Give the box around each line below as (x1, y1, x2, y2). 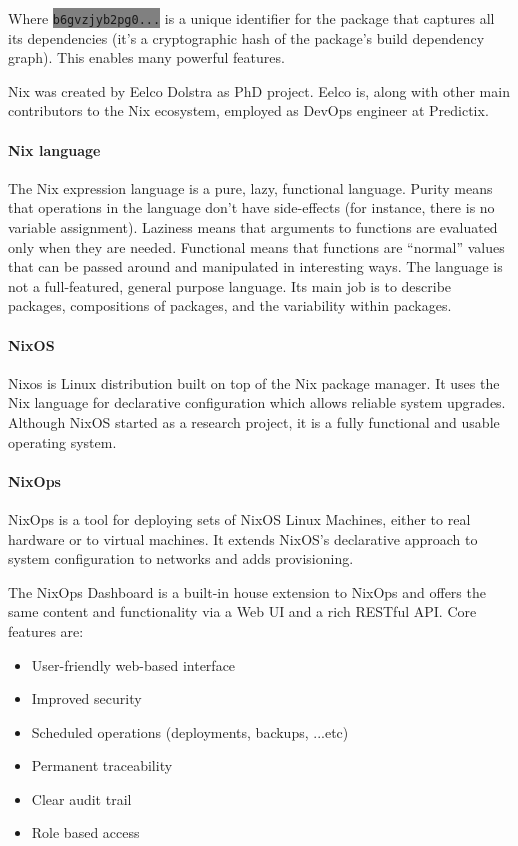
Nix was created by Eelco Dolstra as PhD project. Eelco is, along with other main (8, 80, 510, 101)
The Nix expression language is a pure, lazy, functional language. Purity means (8, 177, 493, 198)
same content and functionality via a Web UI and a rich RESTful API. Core (8, 601, 477, 622)
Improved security (31, 688, 142, 709)
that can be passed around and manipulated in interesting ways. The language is (8, 256, 503, 277)
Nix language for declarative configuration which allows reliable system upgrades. (8, 392, 506, 413)
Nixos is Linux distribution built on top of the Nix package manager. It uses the (8, 372, 500, 393)
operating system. (8, 431, 117, 452)
